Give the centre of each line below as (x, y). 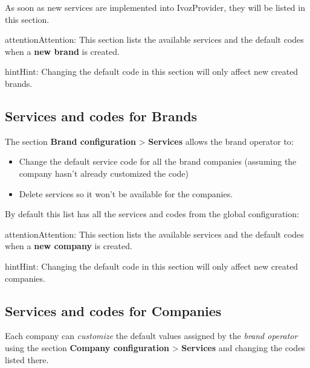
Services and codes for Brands (101, 116)
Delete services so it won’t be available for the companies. (126, 193)
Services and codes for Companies (113, 310)
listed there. (27, 359)
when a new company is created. (69, 246)
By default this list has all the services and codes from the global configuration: (152, 214)
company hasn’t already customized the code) (104, 173)
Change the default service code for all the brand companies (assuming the (158, 161)
